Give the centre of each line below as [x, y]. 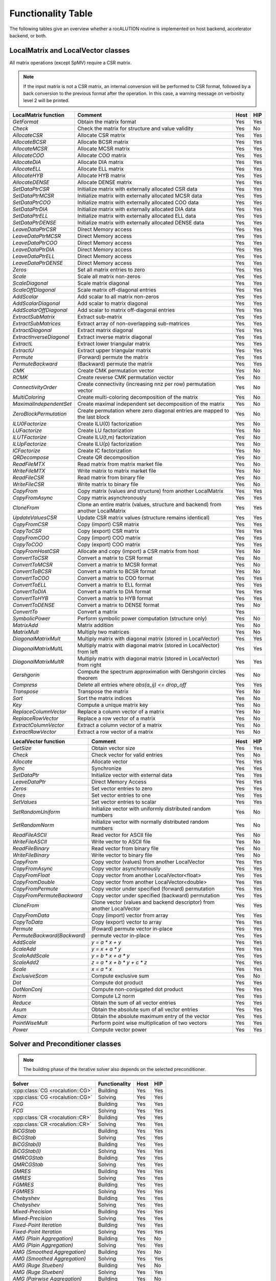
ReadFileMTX [29, 464]
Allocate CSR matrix [101, 135]
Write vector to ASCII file [121, 841]
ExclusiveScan [30, 976]
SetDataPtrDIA [30, 209]
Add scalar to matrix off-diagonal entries [126, 310]
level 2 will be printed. [46, 100]
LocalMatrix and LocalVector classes [70, 50]
